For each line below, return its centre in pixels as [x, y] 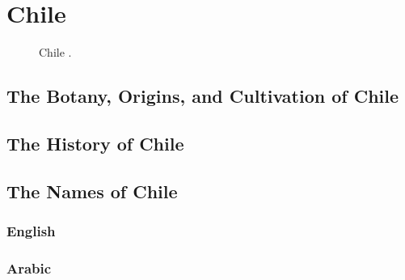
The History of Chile [95, 143]
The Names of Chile [92, 191]
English [31, 230]
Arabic [29, 267]
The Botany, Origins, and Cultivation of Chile [203, 96]
